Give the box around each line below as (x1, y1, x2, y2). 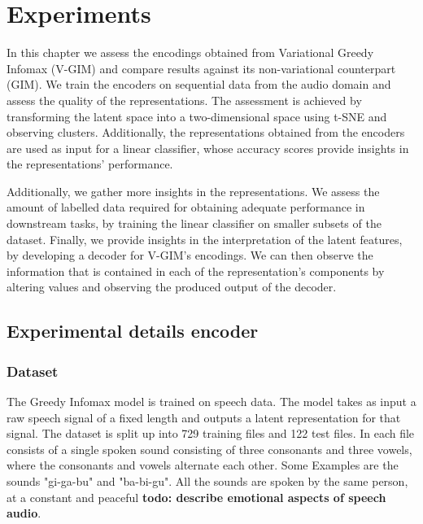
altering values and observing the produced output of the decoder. (7, 278, 337, 295)
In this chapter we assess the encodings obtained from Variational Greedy (7, 44, 374, 61)
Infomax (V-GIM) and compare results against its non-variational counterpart (7, 59, 396, 76)
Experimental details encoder (7, 318, 259, 343)
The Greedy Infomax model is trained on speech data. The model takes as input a (7, 393, 416, 410)
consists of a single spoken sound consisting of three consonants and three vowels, (7, 440, 412, 457)
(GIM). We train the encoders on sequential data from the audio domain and (7, 76, 391, 93)
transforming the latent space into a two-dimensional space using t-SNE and (7, 107, 387, 124)
